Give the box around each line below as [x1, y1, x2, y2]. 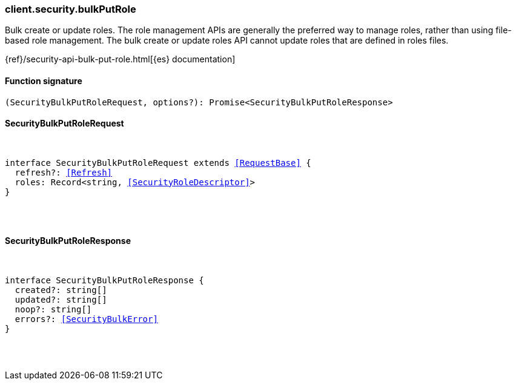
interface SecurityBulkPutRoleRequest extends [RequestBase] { [5, 157, 311, 168]
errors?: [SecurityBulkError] [15, 314, 158, 324]
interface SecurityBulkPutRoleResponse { [5, 275, 204, 286]
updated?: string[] [15, 295, 107, 305]
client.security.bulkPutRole [5, 3, 136, 15]
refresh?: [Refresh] [15, 167, 113, 177]
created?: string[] [15, 285, 107, 295]
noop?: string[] [15, 304, 92, 315]
